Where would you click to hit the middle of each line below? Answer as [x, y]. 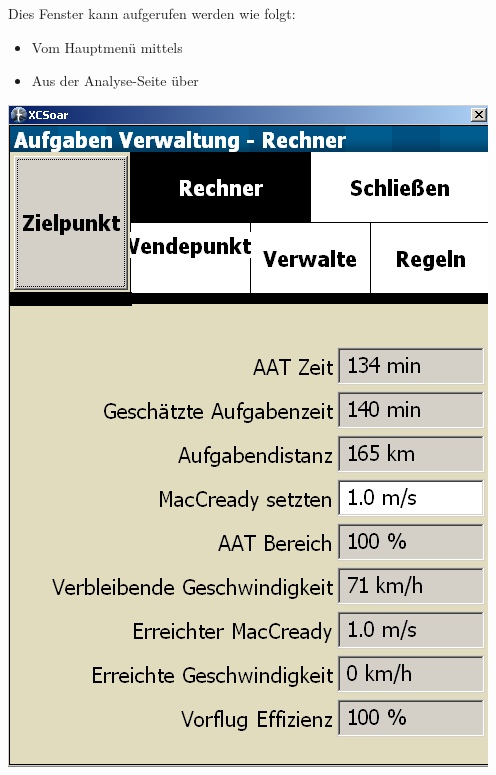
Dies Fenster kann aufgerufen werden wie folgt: [152, 13]
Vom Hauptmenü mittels [107, 46]
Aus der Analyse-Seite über [115, 80]
